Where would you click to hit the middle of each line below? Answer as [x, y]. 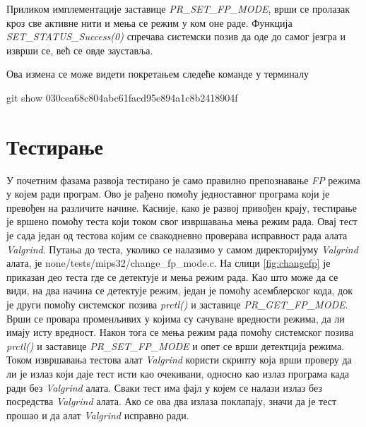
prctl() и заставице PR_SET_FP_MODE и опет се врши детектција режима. [176, 345]
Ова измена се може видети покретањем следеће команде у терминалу [158, 74]
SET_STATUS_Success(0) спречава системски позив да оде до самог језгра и [176, 36]
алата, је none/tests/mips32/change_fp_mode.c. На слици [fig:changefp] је [169, 263]
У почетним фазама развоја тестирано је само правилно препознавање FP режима [183, 180]
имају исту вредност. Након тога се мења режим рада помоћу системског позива [180, 332]
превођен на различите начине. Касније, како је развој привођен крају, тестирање [182, 207]
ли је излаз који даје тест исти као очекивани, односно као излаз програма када [178, 373]
